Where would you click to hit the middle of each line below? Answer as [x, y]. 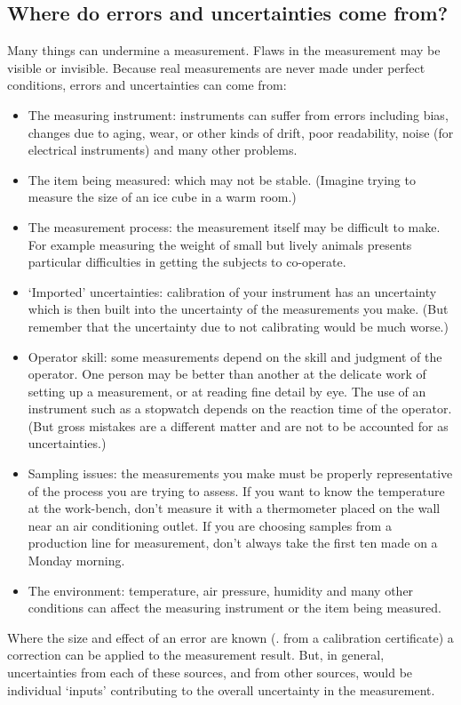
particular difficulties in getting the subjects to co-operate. [187, 262]
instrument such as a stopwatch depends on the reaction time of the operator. [240, 409]
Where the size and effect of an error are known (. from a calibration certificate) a [230, 637]
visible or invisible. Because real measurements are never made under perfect [216, 67]
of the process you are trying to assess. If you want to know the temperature [236, 490]
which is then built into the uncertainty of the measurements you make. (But [238, 309]
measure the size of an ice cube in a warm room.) [162, 197]
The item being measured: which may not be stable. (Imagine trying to [222, 179]
